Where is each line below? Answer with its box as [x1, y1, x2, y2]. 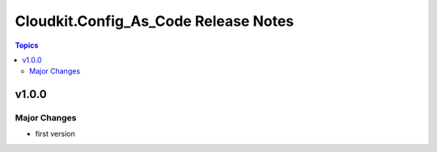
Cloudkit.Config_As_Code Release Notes [15, 12, 295, 30]
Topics [15, 40, 39, 50]
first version [35, 129, 76, 139]
